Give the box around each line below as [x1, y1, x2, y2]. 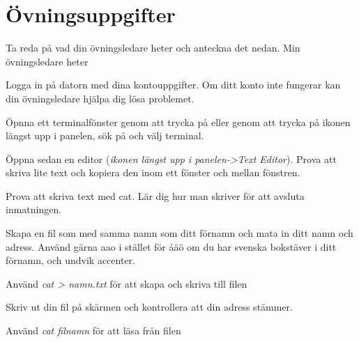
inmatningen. [6, 202, 62, 217]
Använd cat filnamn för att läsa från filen [6, 323, 181, 338]
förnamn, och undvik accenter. [6, 253, 135, 267]
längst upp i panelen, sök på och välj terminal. [6, 128, 204, 143]
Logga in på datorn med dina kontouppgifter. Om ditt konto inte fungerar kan [6, 77, 341, 92]
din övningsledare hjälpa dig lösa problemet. [6, 91, 194, 105]
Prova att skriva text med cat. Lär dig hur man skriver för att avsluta [6, 188, 305, 203]
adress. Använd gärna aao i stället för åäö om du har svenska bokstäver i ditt [6, 239, 337, 254]
